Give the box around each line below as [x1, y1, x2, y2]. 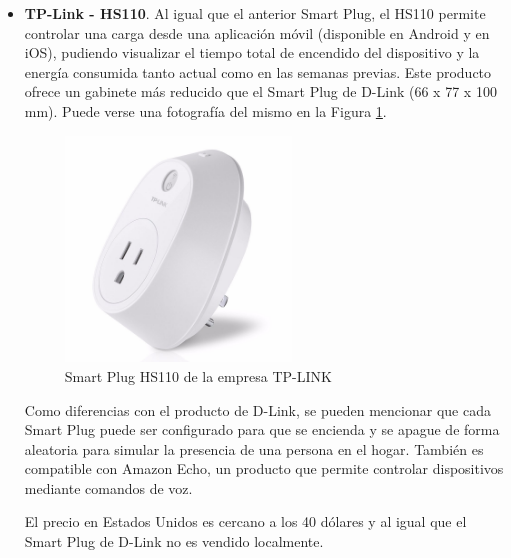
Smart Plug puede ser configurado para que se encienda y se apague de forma [24, 419, 500, 440]
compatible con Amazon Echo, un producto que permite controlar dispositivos [24, 458, 504, 479]
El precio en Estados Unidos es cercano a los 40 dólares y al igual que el [24, 511, 467, 532]
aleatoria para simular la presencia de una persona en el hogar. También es [24, 438, 484, 459]
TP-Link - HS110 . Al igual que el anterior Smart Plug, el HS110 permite [24, 3, 486, 23]
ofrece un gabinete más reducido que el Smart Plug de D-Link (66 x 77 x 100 [24, 81, 497, 102]
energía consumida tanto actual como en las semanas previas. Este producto [24, 61, 492, 82]
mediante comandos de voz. [24, 477, 193, 498]
